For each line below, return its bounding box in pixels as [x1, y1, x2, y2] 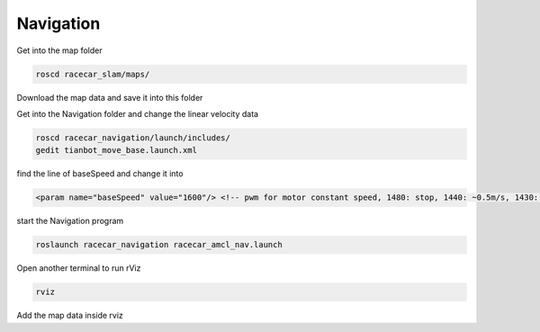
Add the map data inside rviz [16, 310, 123, 321]
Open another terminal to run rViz [16, 263, 141, 274]
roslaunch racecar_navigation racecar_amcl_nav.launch [35, 239, 283, 250]
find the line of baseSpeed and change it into [16, 168, 184, 179]
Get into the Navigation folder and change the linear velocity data [16, 108, 259, 119]
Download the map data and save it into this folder [16, 92, 203, 103]
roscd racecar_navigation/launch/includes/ [35, 132, 231, 143]
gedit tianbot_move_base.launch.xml [35, 145, 198, 156]
